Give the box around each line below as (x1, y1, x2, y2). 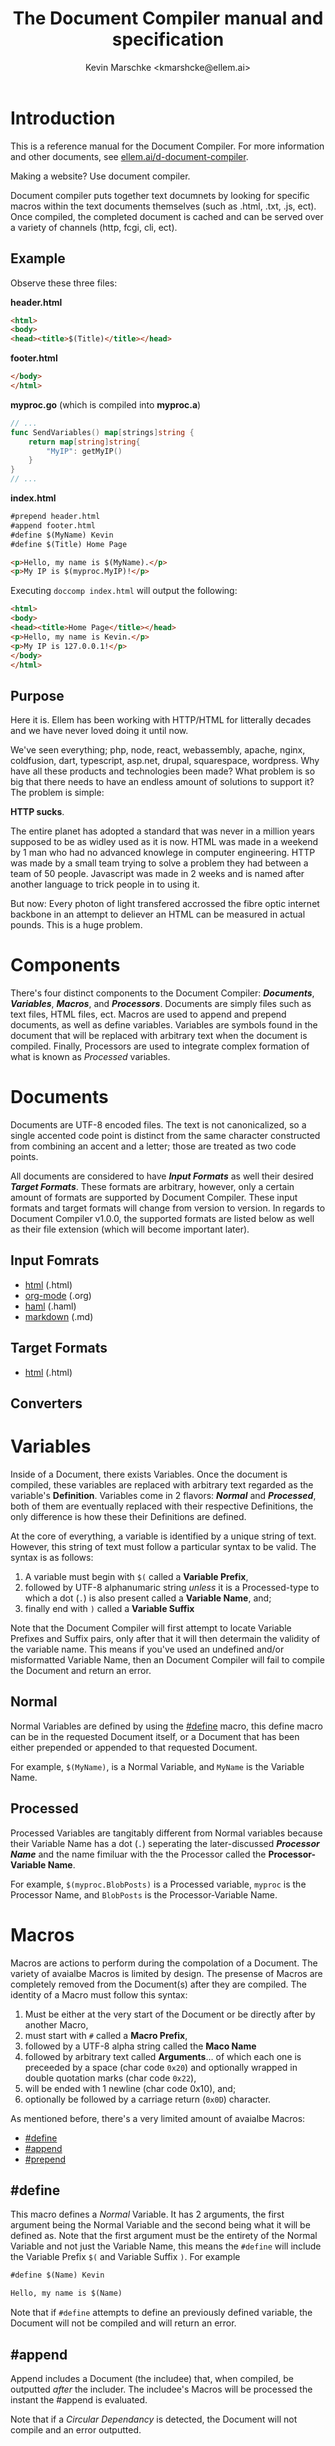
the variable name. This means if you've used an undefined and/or (10, 1643, 285, 1656)
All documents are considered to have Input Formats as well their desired (10, 1170, 314, 1182)
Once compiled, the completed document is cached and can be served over (10, 210, 324, 222)
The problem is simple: (10, 787, 105, 799)
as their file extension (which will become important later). (10, 1223, 250, 1236)
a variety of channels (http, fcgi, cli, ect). (10, 221, 178, 233)
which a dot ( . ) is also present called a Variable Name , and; (24, 1592, 272, 1604)
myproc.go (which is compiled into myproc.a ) (10, 398, 202, 411)
